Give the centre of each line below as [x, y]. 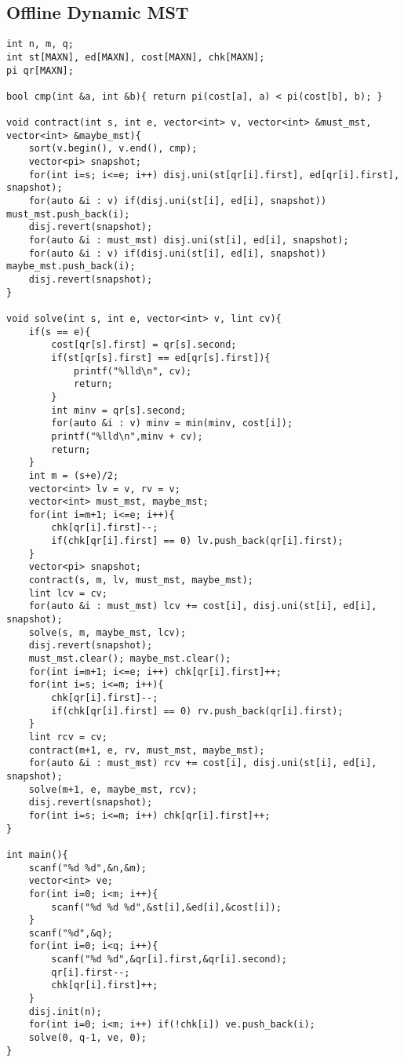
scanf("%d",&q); [71, 933]
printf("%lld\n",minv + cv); [127, 436]
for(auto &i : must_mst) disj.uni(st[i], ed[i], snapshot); [189, 241]
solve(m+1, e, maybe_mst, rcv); [113, 789]
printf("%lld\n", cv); [133, 371]
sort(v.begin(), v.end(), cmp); [113, 149]
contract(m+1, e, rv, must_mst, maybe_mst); [147, 750]
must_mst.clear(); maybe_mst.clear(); [130, 659]
